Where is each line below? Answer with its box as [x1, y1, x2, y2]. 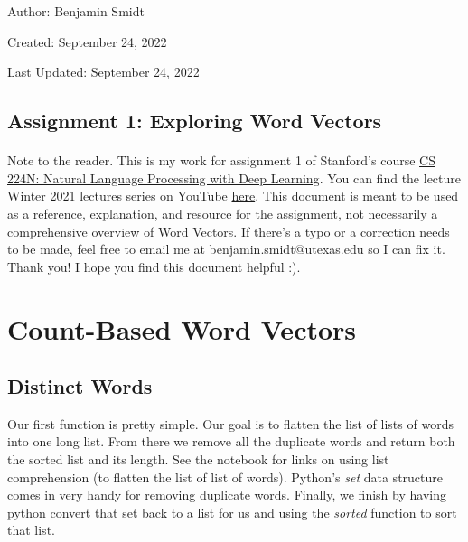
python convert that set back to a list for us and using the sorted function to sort [7, 502, 457, 521]
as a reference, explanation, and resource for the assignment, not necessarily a [7, 203, 438, 222]
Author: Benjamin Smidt [7, 2, 145, 20]
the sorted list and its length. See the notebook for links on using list [7, 450, 389, 469]
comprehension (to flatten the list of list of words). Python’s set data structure [7, 467, 444, 486]
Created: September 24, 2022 [7, 32, 167, 51]
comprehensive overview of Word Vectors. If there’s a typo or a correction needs [7, 221, 450, 240]
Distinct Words [7, 372, 153, 400]
